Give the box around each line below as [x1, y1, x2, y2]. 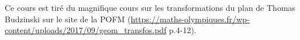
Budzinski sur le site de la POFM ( [5, 13, 131, 25]
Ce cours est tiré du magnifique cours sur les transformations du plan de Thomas [5, 2, 296, 13]
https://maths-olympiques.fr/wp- [130, 13, 250, 25]
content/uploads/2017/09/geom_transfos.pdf [5, 24, 167, 36]
